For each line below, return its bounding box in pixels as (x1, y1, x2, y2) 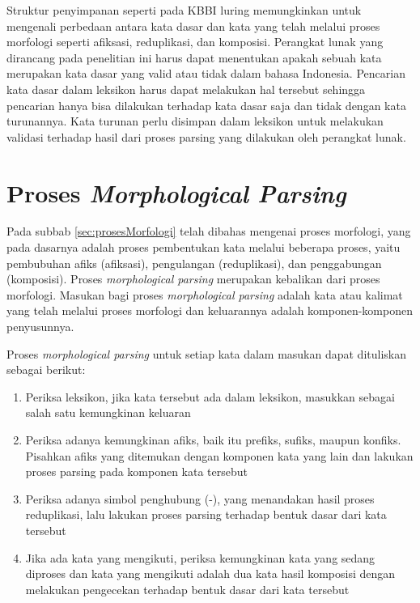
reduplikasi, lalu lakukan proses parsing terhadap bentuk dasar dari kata (25, 506, 387, 523)
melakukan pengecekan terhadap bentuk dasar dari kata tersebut (25, 580, 350, 597)
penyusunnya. (6, 318, 74, 335)
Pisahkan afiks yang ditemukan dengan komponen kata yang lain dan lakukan (25, 447, 414, 464)
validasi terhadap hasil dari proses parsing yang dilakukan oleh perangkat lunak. (6, 128, 406, 145)
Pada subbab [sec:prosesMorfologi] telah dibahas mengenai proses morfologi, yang (6, 223, 411, 240)
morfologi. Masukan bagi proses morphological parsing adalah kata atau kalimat (6, 286, 403, 303)
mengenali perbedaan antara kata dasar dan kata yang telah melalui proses (6, 17, 380, 34)
